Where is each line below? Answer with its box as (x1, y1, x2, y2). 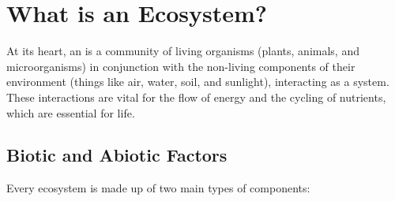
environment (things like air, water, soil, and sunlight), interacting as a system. (6, 73, 389, 90)
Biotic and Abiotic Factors (6, 143, 228, 167)
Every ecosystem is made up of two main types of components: (6, 180, 310, 196)
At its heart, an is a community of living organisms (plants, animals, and (6, 43, 359, 59)
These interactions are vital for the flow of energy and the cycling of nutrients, (6, 88, 386, 105)
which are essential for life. (6, 104, 135, 121)
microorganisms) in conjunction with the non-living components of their (6, 58, 355, 74)
